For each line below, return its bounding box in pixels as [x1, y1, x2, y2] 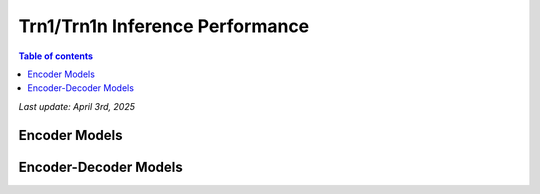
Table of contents [18, 50, 94, 62]
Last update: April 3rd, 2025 [18, 100, 135, 112]
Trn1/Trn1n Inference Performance [18, 15, 310, 37]
